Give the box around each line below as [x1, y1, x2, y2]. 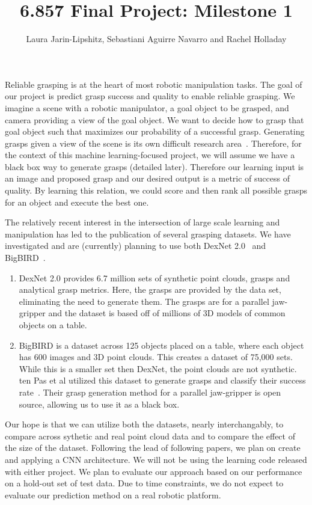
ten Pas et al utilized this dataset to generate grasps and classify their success [19, 374, 306, 387]
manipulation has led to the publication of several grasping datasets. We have [5, 227, 291, 240]
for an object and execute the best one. [5, 195, 149, 208]
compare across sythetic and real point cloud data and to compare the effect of [5, 429, 295, 442]
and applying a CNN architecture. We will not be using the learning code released [5, 453, 307, 465]
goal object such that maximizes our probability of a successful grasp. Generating [5, 125, 305, 138]
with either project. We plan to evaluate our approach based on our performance [5, 465, 302, 477]
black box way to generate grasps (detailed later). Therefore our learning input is [5, 160, 304, 173]
